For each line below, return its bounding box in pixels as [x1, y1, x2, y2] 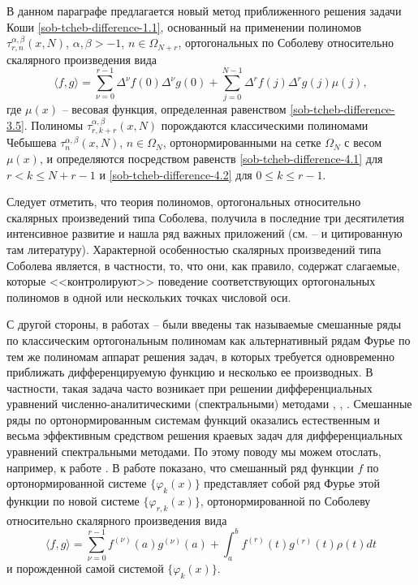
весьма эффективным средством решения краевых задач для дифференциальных [6, 427, 403, 444]
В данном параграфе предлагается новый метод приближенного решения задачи [6, 2, 402, 19]
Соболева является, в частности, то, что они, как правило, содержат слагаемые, [6, 256, 400, 273]
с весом [344, 134, 382, 151]
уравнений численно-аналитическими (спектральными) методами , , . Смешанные [6, 395, 412, 412]
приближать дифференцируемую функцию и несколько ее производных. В [6, 363, 373, 381]
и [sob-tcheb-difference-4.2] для [99, 166, 252, 183]
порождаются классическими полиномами [161, 116, 368, 133]
